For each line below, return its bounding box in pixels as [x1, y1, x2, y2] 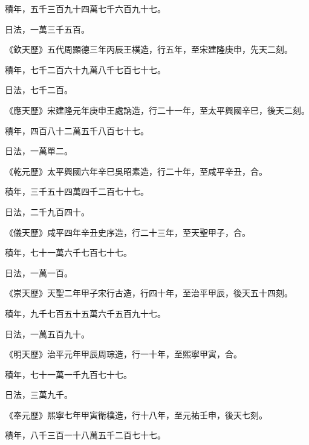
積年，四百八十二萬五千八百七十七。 [5, 124, 149, 137]
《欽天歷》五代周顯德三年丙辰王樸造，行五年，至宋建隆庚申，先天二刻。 [5, 43, 293, 56]
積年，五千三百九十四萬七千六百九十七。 [5, 2, 166, 15]
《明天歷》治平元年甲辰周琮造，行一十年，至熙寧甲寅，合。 [5, 348, 242, 360]
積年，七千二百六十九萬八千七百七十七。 [5, 63, 166, 76]
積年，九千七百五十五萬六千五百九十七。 [5, 307, 166, 319]
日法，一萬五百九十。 [5, 327, 89, 340]
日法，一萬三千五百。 [5, 22, 89, 35]
